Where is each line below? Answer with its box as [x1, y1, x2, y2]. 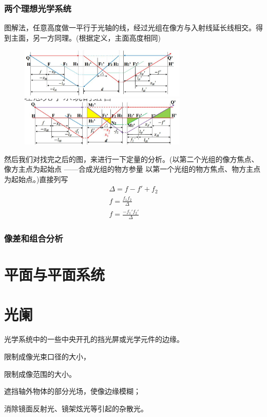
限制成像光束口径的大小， [4, 351, 90, 362]
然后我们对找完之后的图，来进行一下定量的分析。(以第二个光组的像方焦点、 [4, 153, 259, 164]
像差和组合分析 [4, 232, 63, 244]
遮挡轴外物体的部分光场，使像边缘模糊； [4, 386, 141, 396]
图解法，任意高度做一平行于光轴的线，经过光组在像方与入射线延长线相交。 [4, 22, 256, 33]
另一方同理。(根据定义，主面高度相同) [32, 32, 161, 43]
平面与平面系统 [4, 264, 105, 285]
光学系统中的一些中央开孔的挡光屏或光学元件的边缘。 [4, 334, 184, 345]
